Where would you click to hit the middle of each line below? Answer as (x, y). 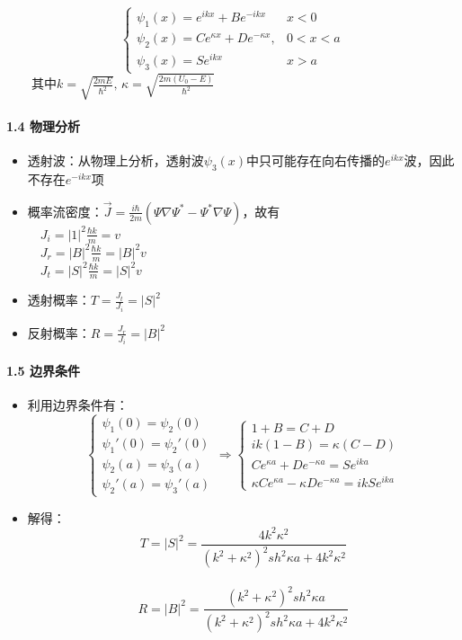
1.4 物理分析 (43, 126)
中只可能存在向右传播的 (316, 160)
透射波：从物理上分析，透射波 (115, 160)
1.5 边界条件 (43, 370)
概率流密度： (65, 211)
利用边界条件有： (78, 405)
